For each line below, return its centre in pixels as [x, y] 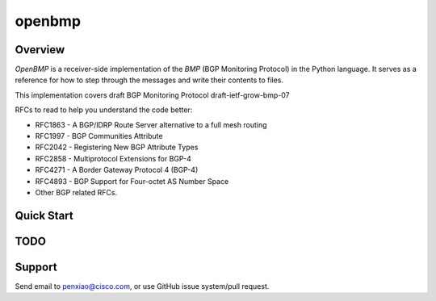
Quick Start [44, 215]
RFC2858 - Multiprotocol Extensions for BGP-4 [113, 158]
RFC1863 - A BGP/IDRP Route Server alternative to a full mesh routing [151, 124]
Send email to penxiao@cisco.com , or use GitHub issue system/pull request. [142, 286]
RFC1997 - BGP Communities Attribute [99, 136]
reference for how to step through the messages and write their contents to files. [149, 80]
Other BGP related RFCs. [76, 192]
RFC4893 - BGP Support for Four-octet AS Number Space [132, 181]
